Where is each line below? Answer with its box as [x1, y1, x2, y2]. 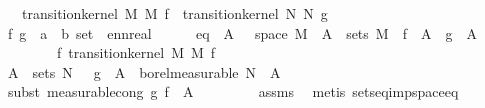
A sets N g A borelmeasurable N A [7, 61, 281, 82]
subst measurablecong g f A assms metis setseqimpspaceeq [7, 81, 459, 102]
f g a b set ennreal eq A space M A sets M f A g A [7, 22, 477, 43]
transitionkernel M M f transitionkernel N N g [21, 3, 328, 23]
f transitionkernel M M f [56, 42, 216, 63]
